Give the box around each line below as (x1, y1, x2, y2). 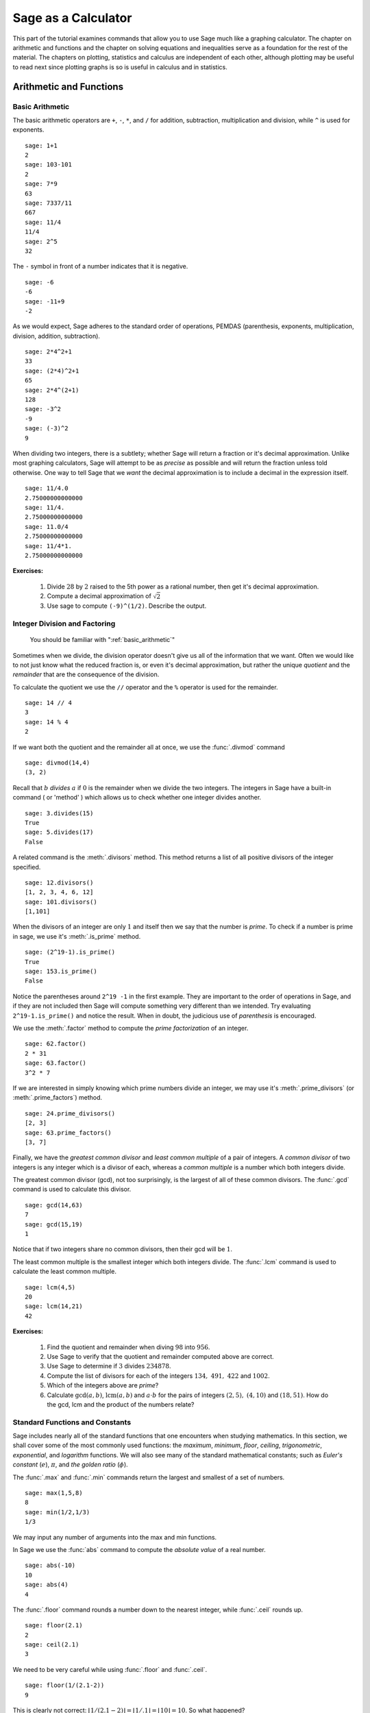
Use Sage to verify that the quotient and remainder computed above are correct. (47, 1352, 274, 1360)
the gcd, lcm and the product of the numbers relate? (47, 1400, 195, 1408)
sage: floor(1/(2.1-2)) (25, 1681, 105, 1689)
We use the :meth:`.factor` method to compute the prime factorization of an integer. (12, 1024, 249, 1032)
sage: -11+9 (25, 297, 65, 305)
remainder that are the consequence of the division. (12, 670, 160, 678)
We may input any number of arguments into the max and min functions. (12, 1533, 217, 1541)
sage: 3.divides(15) (25, 809, 94, 817)
